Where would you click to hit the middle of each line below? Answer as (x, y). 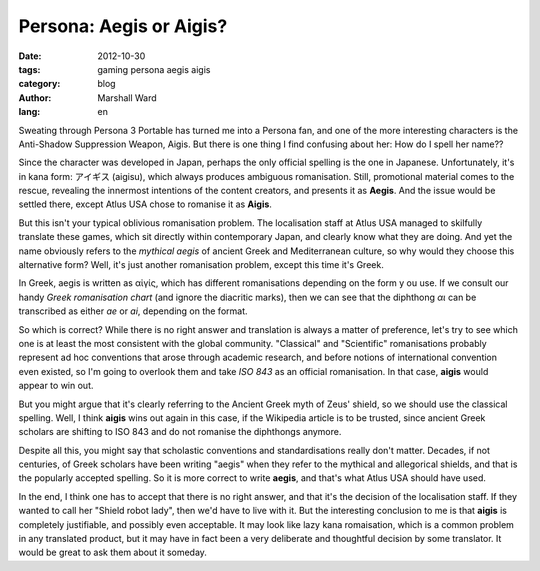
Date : (30, 56)
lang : (29, 112)
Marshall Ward (127, 97)
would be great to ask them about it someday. (112, 552)
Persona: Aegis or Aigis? (123, 26)
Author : (35, 97)
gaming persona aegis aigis (154, 69)
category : (39, 84)
